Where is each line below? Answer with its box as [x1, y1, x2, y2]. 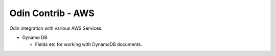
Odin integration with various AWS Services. [9, 25, 103, 31]
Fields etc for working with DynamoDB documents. [35, 41, 143, 47]
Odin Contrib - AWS [9, 8, 95, 19]
